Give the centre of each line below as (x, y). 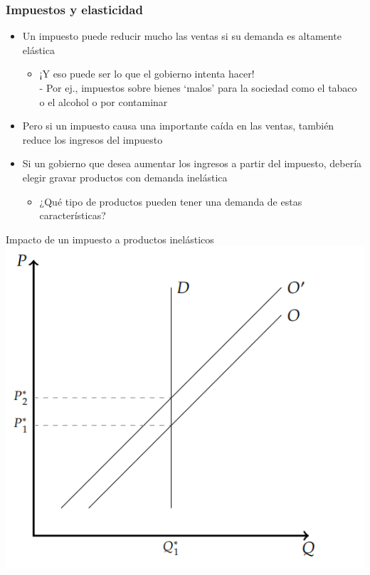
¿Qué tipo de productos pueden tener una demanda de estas (171, 201)
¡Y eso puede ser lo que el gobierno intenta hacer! (147, 74)
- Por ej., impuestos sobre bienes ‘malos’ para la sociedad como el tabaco (198, 88)
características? (73, 215)
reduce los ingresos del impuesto (92, 139)
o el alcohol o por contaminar (104, 101)
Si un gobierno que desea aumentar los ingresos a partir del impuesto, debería (192, 163)
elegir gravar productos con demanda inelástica (125, 177)
